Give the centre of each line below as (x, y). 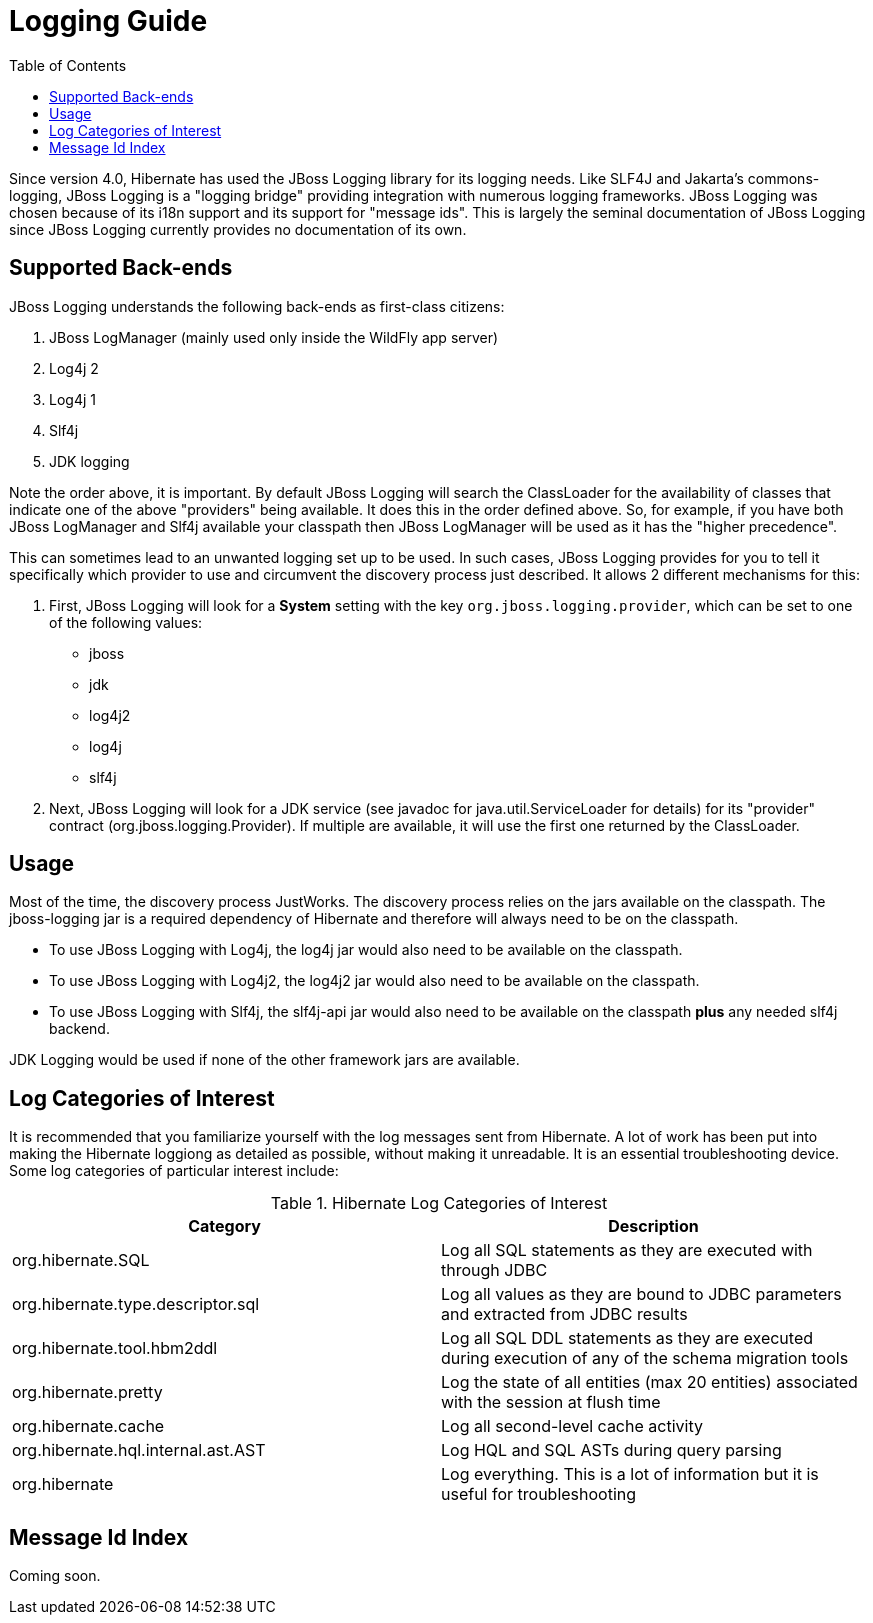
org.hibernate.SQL (81, 1260)
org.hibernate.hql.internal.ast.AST (139, 1450)
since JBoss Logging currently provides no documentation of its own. (238, 229)
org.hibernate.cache (88, 1426)
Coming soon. (55, 1576)
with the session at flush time (551, 1402)
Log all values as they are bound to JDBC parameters (641, 1294)
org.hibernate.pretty (87, 1392)
